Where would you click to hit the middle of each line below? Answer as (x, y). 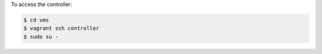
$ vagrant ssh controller (61, 28)
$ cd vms (36, 20)
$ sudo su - (41, 36)
